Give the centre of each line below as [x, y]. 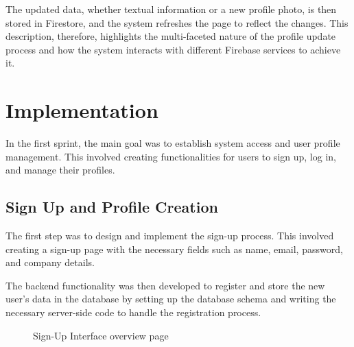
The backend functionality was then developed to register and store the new [165, 285]
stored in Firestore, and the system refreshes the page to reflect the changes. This [177, 22]
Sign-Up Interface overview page [101, 335]
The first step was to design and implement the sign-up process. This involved [170, 236]
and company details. [50, 262]
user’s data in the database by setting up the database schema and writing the [171, 299]
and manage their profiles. [60, 170]
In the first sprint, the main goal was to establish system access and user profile [173, 143]
